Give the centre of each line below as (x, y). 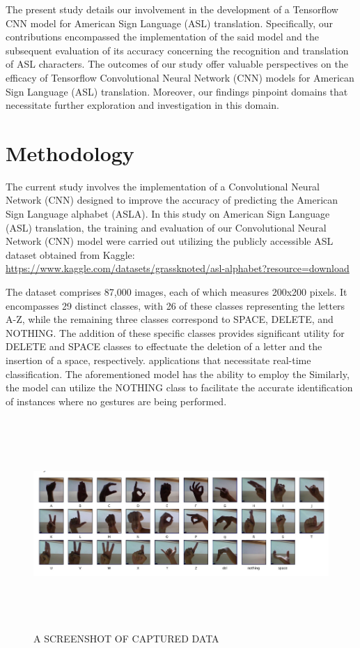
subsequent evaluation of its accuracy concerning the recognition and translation (177, 50)
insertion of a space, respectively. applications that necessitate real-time (158, 360)
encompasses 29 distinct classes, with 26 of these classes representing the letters (175, 305)
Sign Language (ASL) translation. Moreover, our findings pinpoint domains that (177, 91)
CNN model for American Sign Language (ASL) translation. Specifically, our (170, 23)
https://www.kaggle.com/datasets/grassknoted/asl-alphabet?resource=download (178, 268)
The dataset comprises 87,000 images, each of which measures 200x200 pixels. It (177, 292)
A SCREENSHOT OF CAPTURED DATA (126, 639)
